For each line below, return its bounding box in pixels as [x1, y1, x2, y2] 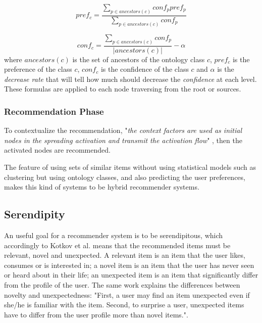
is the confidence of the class [100, 64, 189, 74]
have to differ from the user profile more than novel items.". [4, 309, 188, 319]
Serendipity [4, 206, 65, 222]
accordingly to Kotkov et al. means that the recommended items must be [4, 240, 231, 250]
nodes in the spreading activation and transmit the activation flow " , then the [4, 134, 242, 145]
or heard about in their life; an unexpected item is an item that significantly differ [4, 269, 258, 280]
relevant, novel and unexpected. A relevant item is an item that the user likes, [4, 250, 245, 260]
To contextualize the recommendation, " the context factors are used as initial [4, 125, 242, 135]
